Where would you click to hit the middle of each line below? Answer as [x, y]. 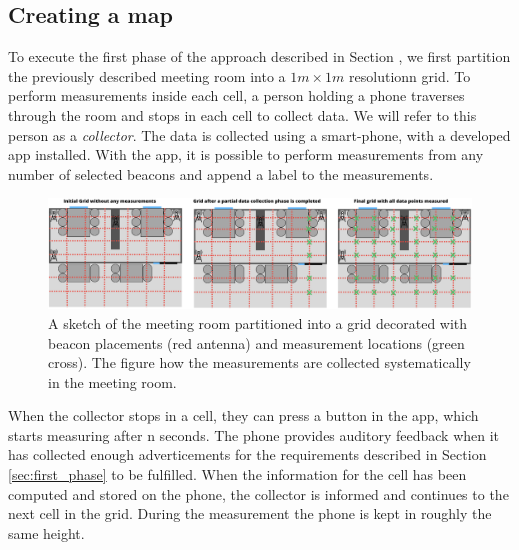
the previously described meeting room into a [147, 75]
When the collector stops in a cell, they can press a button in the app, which [243, 415]
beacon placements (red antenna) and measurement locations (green [256, 342]
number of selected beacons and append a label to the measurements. [221, 173]
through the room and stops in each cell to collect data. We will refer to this [242, 114]
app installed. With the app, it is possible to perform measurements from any [246, 154]
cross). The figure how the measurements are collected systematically [259, 362]
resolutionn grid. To [410, 75]
